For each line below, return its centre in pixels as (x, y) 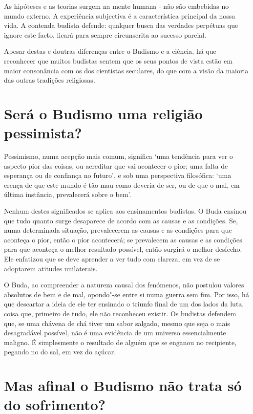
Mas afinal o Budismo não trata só (123, 385)
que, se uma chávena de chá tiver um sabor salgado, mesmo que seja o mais (117, 323)
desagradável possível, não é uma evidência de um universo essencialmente (115, 333)
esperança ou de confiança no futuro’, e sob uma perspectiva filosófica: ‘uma (118, 175)
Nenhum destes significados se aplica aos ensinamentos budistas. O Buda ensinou (125, 211)
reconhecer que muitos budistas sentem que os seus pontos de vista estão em (118, 60)
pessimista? (43, 133)
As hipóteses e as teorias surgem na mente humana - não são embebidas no (116, 6)
